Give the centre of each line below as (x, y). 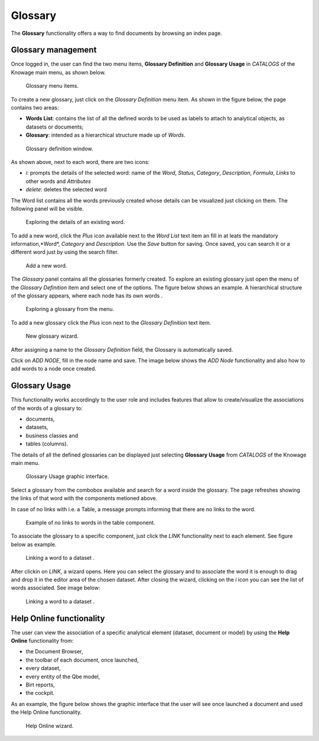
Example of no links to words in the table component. (90, 522)
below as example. (34, 544)
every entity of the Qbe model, (63, 676)
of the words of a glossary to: (47, 408)
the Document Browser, (54, 652)
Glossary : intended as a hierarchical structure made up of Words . (105, 135)
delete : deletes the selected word (66, 190)
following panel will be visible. (47, 208)
